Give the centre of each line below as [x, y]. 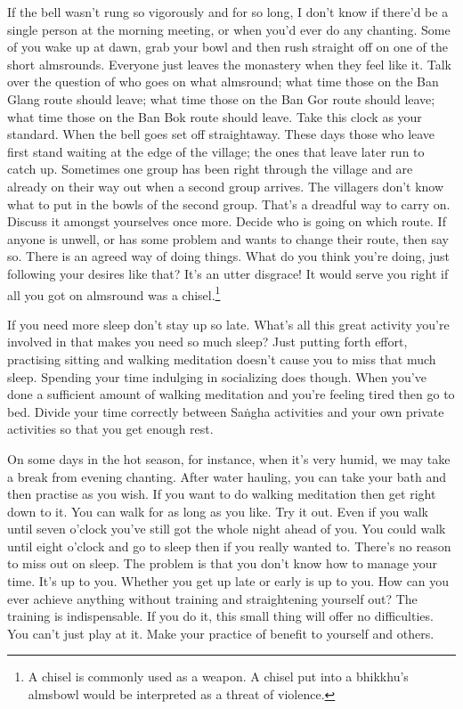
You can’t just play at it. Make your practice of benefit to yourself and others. [221, 633]
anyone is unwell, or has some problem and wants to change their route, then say [228, 238]
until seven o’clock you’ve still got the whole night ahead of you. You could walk [227, 529]
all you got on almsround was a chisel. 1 [114, 293]
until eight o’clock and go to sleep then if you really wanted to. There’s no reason [229, 546]
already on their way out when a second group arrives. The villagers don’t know [226, 186]
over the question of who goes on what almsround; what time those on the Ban [223, 81]
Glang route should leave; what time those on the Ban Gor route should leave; [221, 98]
